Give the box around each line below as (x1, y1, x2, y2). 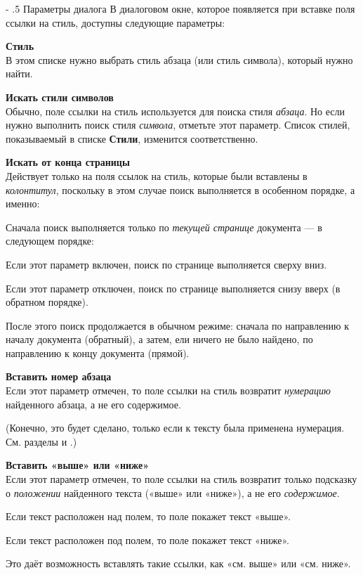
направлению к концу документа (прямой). (6, 345, 190, 360)
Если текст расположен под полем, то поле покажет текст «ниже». (6, 532, 290, 547)
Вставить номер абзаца (6, 369, 112, 384)
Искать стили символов (6, 89, 114, 104)
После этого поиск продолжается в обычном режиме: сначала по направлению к (6, 318, 350, 332)
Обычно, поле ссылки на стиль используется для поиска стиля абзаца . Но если (6, 103, 345, 118)
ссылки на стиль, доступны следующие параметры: (6, 15, 225, 30)
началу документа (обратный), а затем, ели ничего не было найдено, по (6, 332, 313, 347)
